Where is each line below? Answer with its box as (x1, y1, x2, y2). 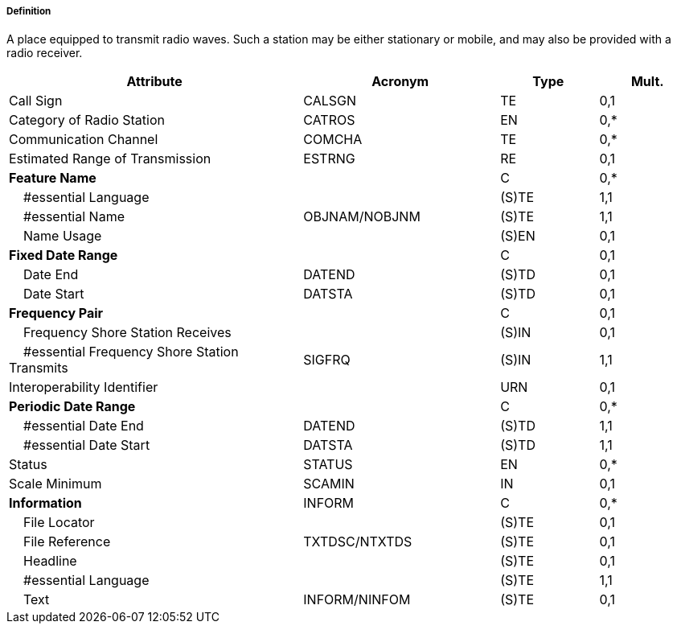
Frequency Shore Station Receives (23, 324, 232, 341)
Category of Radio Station (9, 112, 165, 129)
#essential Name (23, 208, 125, 225)
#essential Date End (23, 418, 144, 434)
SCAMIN (303, 476, 355, 492)
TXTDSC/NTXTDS (303, 533, 412, 550)
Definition (6, 6, 51, 17)
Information (9, 495, 82, 512)
